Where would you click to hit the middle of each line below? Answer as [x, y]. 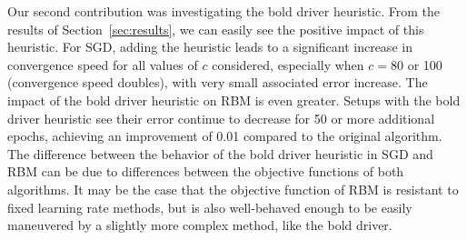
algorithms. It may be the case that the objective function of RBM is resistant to [233, 189]
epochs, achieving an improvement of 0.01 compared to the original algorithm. [225, 136]
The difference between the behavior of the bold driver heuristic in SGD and [220, 153]
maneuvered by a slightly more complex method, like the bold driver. [200, 225]
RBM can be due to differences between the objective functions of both [206, 171]
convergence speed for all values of [103, 64]
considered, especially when [288, 64]
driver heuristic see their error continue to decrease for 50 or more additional [221, 118]
